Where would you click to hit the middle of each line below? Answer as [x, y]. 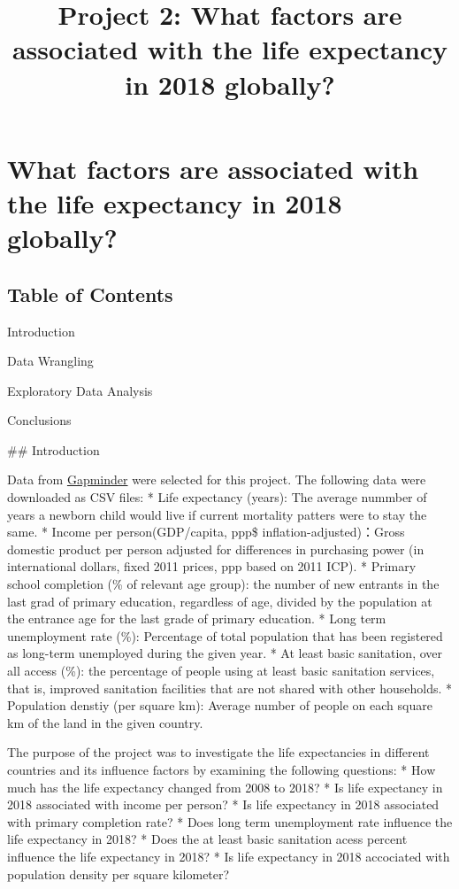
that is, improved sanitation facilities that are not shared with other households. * [230, 688]
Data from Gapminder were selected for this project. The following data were [217, 479]
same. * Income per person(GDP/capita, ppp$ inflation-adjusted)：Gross [206, 532]
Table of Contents [90, 294]
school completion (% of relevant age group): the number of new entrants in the [223, 584]
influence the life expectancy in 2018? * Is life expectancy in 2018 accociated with [229, 856]
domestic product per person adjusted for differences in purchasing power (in [216, 549]
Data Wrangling [50, 361]
